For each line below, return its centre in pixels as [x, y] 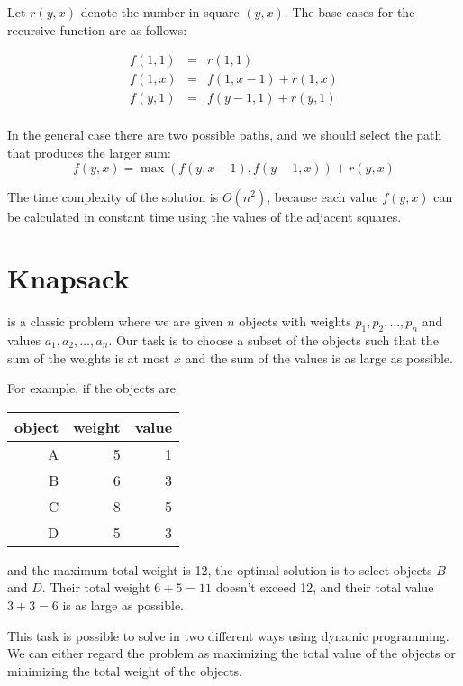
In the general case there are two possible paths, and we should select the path [225, 135]
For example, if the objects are [92, 388]
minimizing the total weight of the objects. [125, 670]
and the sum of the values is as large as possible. [319, 357]
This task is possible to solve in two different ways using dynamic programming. [228, 635]
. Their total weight [96, 587]
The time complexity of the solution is [113, 196]
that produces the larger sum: [89, 152]
